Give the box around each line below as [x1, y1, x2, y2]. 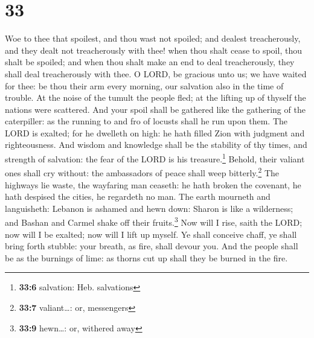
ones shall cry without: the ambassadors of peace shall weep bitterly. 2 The [5, 165, 280, 179]
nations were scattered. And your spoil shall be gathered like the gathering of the [5, 103, 306, 115]
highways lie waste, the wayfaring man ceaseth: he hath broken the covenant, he [5, 178, 301, 191]
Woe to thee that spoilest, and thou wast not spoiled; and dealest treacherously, [5, 32, 301, 45]
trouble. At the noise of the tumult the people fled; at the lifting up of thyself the [5, 91, 306, 104]
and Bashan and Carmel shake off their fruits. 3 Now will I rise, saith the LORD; [5, 214, 303, 228]
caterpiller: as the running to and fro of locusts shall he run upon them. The [5, 115, 287, 127]
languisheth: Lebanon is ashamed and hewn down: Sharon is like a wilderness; [5, 202, 293, 214]
